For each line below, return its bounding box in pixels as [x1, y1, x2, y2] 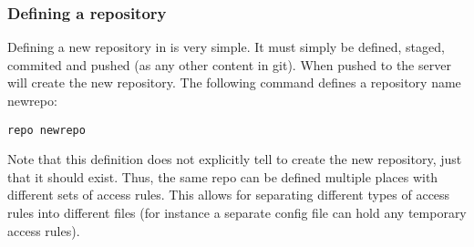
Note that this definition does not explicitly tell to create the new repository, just [7, 149, 462, 169]
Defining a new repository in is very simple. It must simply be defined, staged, [7, 37, 445, 57]
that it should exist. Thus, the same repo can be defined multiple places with [7, 167, 438, 186]
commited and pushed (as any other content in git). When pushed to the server [7, 55, 451, 74]
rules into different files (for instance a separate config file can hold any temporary [7, 203, 467, 222]
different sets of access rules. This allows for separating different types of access [7, 185, 450, 204]
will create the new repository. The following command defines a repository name [7, 73, 461, 92]
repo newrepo [7, 123, 86, 137]
